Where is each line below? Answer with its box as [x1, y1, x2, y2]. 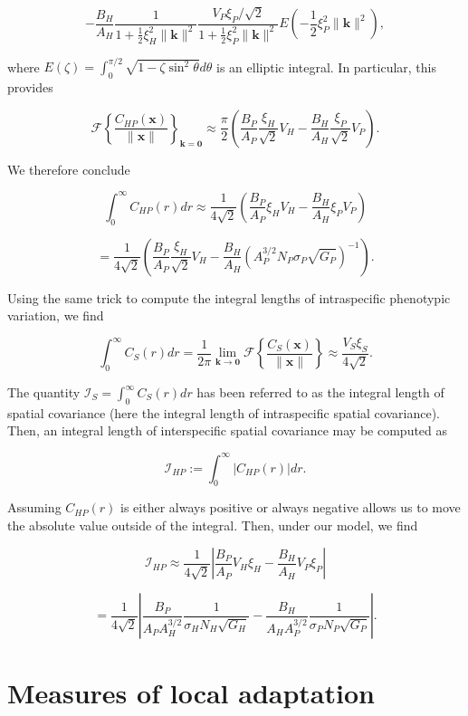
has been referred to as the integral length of [196, 383, 444, 402]
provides [7, 78, 53, 97]
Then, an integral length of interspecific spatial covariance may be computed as [7, 421, 448, 440]
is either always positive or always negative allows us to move [120, 498, 461, 517]
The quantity [7, 383, 81, 402]
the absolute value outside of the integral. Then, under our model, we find [7, 515, 418, 534]
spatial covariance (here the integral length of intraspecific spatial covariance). [7, 403, 440, 422]
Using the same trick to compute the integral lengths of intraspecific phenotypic [7, 288, 451, 307]
